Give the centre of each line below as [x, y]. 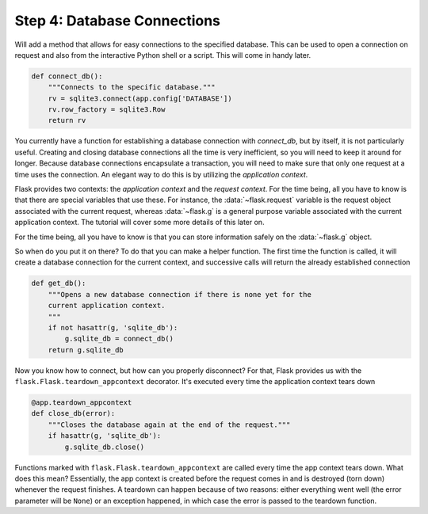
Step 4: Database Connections [118, 21]
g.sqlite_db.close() [105, 447]
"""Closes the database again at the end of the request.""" [169, 425]
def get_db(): [59, 284]
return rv [67, 120]
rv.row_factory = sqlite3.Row [107, 110]
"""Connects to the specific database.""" [132, 88]
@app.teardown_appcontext [82, 403]
